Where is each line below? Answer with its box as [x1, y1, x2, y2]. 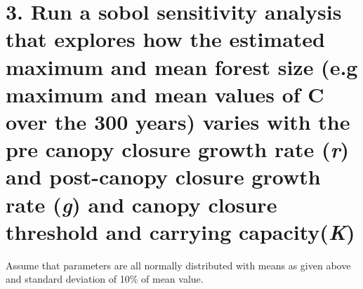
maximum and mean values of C [6, 79, 324, 108]
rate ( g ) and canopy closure [6, 189, 277, 219]
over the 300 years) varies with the [6, 107, 350, 135]
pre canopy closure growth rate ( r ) [6, 135, 350, 164]
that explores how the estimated [6, 25, 325, 53]
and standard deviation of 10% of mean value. [6, 271, 204, 286]
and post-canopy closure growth [6, 162, 321, 191]
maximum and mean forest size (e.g [6, 52, 358, 81]
